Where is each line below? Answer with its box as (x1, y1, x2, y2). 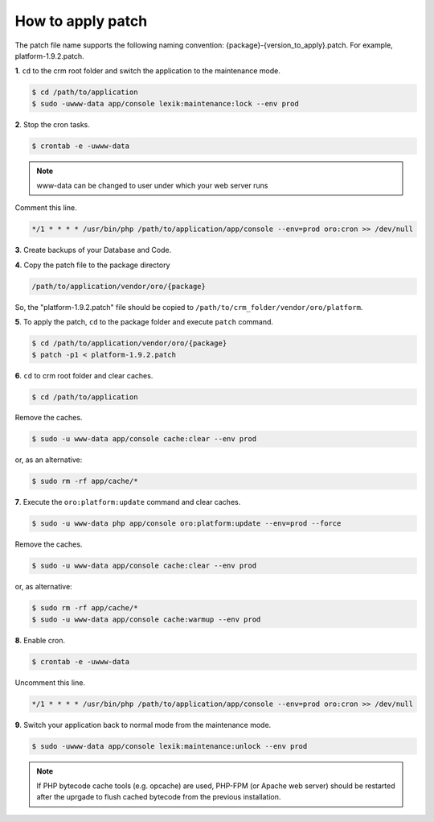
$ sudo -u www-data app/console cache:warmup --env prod (31, 614, 261, 624)
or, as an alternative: (14, 455, 83, 465)
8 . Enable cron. (14, 635, 66, 645)
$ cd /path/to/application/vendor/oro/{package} (31, 339, 227, 348)
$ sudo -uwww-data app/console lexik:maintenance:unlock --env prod (31, 741, 308, 750)
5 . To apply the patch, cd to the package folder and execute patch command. (14, 317, 273, 327)
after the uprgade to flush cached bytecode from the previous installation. (36, 792, 281, 802)
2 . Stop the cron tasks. (14, 119, 90, 129)
